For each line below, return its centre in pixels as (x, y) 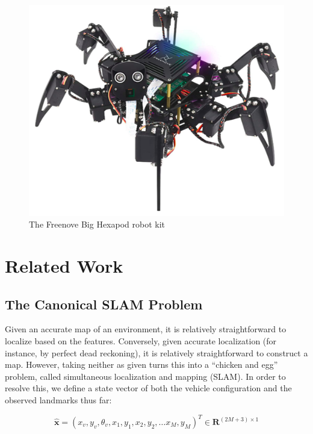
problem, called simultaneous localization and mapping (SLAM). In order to (145, 376)
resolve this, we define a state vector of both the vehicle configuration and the (148, 388)
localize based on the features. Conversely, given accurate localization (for (141, 340)
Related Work (64, 265)
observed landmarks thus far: (58, 399)
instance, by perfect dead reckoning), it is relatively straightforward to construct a (156, 352)
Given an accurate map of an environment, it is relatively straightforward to (146, 329)
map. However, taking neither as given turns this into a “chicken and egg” (141, 364)
